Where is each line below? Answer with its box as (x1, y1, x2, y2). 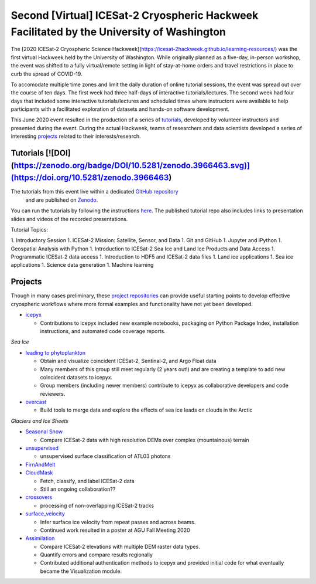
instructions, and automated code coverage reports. (40, 327, 166, 334)
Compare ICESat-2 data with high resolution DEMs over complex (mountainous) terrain (40, 436, 249, 443)
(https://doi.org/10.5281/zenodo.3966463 (11, 173, 169, 183)
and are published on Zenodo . (25, 196, 98, 203)
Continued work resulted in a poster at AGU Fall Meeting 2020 (40, 527, 190, 534)
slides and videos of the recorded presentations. (11, 215, 128, 222)
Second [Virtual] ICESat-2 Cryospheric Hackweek (11, 9, 259, 22)
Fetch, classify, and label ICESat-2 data (40, 477, 135, 484)
